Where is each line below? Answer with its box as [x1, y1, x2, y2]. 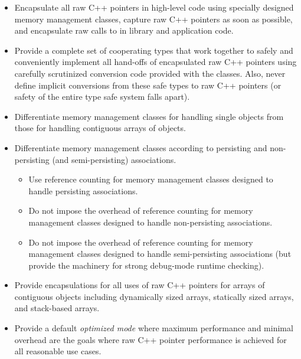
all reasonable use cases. [14, 345, 102, 357]
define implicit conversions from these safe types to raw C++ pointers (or [14, 79, 282, 91]
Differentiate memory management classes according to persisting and [14, 141, 267, 154]
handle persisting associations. [28, 184, 138, 197]
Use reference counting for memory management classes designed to [28, 173, 273, 185]
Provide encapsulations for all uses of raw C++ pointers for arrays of [14, 279, 265, 291]
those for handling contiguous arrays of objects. [14, 122, 186, 134]
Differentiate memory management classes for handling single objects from [14, 110, 284, 122]
